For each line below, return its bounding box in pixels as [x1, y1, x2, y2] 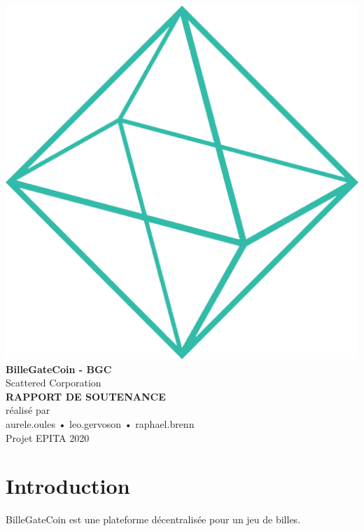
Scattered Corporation [6, 375, 101, 390]
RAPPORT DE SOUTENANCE [6, 389, 166, 403]
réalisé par [6, 403, 50, 417]
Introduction [6, 471, 130, 500]
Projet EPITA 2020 [6, 430, 90, 445]
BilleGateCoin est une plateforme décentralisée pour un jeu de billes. [6, 512, 301, 527]
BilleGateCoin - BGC [6, 361, 112, 376]
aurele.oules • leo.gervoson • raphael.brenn [6, 416, 195, 431]
